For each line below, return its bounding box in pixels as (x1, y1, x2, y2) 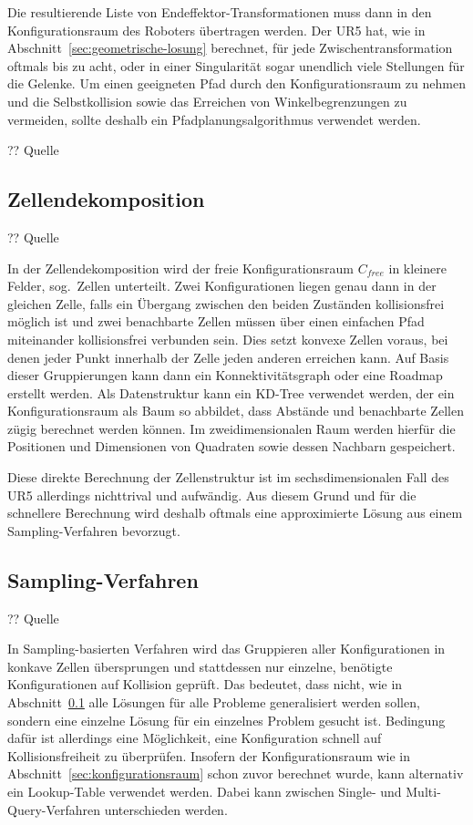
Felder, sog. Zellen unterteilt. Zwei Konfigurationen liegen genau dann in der (7, 276, 437, 295)
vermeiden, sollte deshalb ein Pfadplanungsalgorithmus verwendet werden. (7, 109, 421, 129)
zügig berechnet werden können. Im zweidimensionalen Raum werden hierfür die (7, 418, 456, 438)
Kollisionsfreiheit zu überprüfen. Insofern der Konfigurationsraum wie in (7, 746, 411, 765)
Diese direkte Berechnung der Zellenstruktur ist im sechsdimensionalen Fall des (7, 468, 449, 487)
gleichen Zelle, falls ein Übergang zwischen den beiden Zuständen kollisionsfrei (7, 294, 445, 313)
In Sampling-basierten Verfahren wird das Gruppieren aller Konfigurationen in (7, 639, 446, 658)
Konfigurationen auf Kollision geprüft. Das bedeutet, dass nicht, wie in (7, 675, 403, 694)
